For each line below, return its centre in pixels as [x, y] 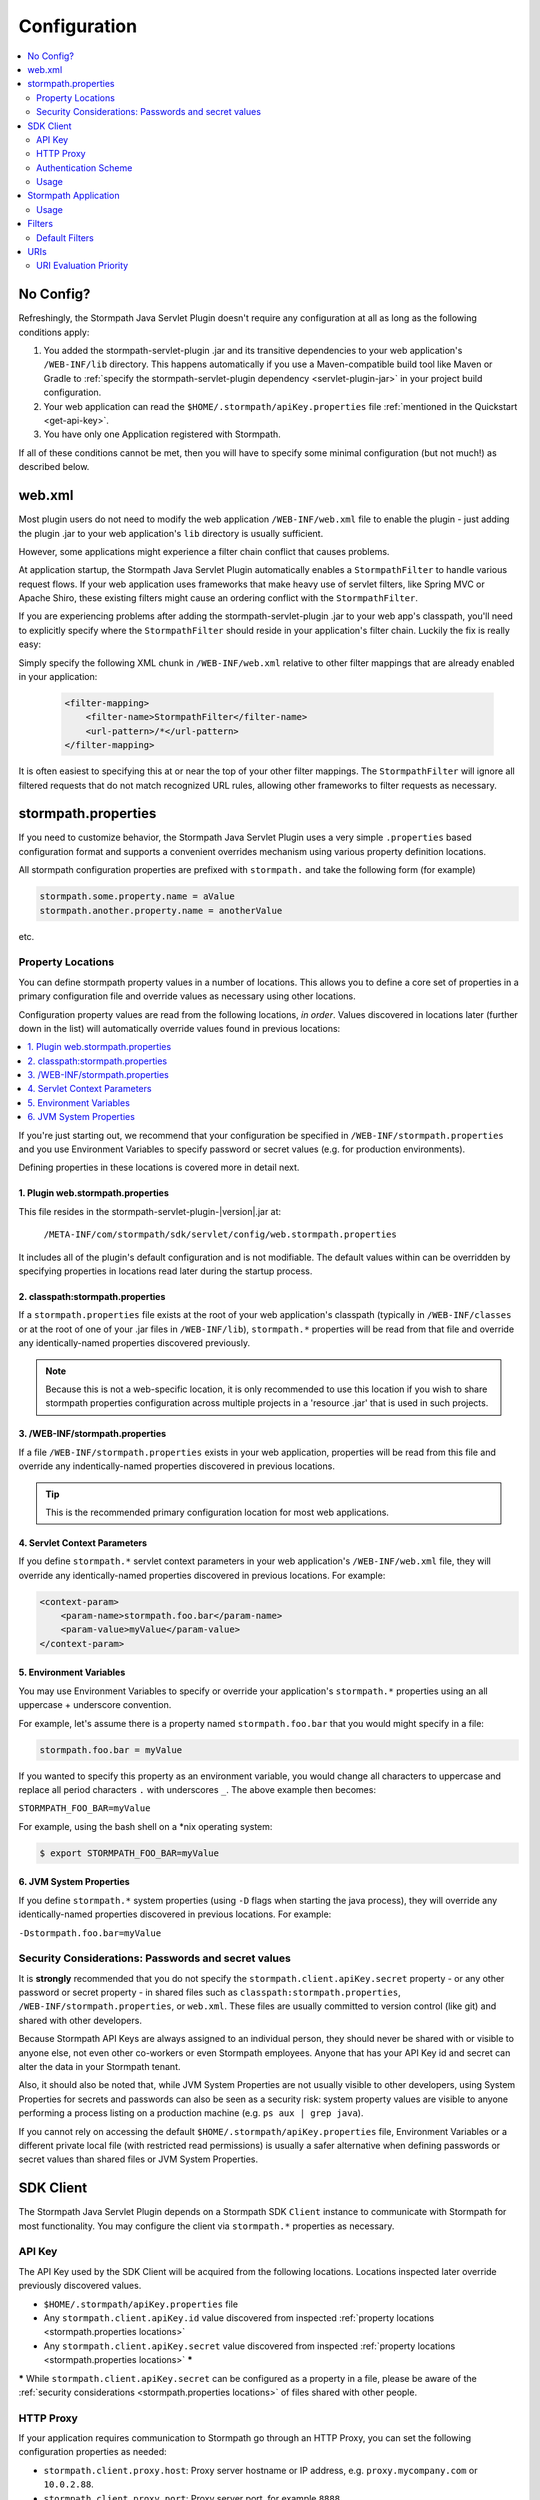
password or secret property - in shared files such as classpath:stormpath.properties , [209, 1992]
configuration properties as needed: [92, 2452]
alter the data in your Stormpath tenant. [99, 2066]
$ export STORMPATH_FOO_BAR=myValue [129, 1853]
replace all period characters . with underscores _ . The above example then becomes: [197, 1789]
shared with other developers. [80, 2020]
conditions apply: [54, 332]
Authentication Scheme [84, 167]
